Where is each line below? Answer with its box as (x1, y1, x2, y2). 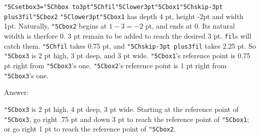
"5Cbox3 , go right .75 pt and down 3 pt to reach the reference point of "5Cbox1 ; (4, 113, 249, 124)
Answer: (4, 87, 29, 97)
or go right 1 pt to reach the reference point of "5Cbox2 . (4, 123, 176, 134)
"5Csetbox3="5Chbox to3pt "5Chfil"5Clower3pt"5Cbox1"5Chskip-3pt (4, 4, 223, 11)
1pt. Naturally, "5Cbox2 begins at (4, 21, 107, 31)
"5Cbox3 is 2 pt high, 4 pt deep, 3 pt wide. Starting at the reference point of (4, 103, 238, 114)
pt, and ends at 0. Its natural (145, 21, 235, 31)
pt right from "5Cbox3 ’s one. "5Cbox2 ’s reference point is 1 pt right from (4, 60, 227, 70)
